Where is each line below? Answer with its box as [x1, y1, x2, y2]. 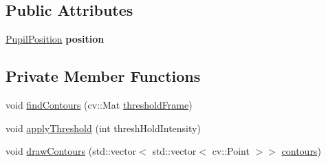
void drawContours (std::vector [6, 144, 137, 158]
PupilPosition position [6, 32, 105, 46]
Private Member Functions [6, 65, 201, 87]
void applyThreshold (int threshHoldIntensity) [6, 120, 201, 135]
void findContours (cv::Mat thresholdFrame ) [6, 98, 193, 111]
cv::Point [212, 144, 250, 158]
